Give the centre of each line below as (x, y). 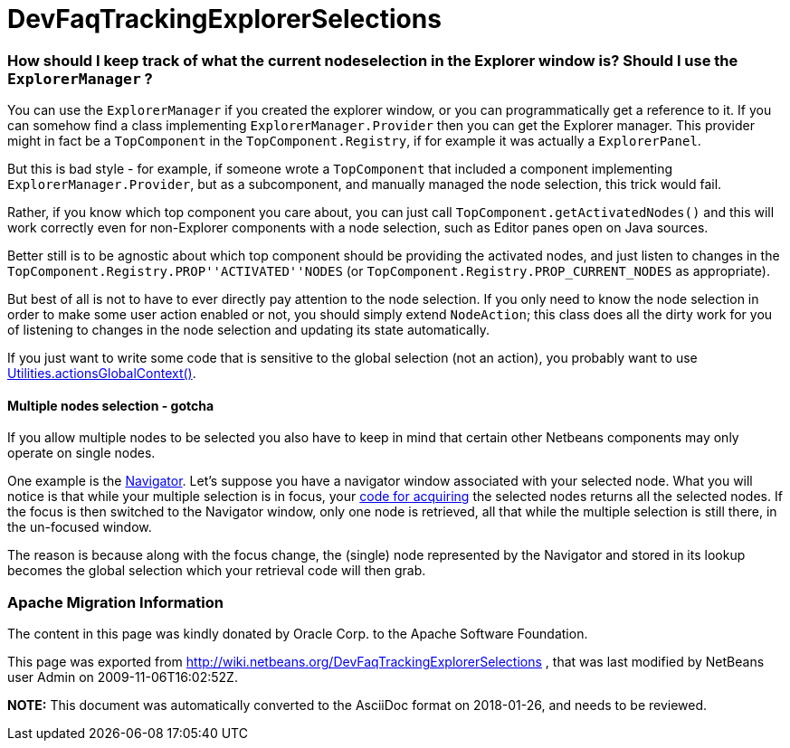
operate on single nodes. (81, 453)
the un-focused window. (80, 527)
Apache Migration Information (115, 602)
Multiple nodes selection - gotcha (111, 405)
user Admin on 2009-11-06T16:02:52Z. (123, 677)
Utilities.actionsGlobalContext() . (102, 374)
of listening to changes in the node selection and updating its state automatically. (249, 330)
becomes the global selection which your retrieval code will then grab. (217, 571)
